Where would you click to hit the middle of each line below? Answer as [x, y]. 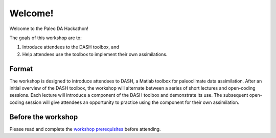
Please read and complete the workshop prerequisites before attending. [85, 129]
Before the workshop [44, 117]
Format [21, 69]
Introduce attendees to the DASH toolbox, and [71, 47]
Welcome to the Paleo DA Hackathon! [49, 29]
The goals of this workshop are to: [45, 38]
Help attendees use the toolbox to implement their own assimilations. [95, 54]
